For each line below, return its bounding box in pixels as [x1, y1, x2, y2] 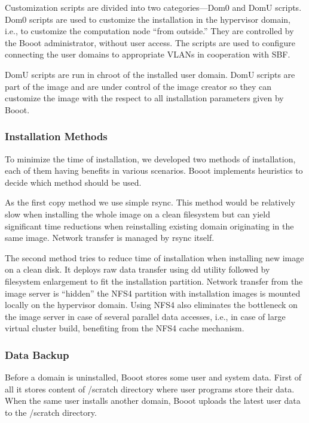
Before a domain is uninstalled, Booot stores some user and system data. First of [5, 371, 302, 383]
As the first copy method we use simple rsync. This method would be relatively [5, 196, 295, 209]
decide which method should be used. [5, 176, 142, 188]
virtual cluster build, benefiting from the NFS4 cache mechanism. [5, 322, 244, 334]
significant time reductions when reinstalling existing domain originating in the [5, 219, 294, 232]
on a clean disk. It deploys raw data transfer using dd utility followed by [5, 263, 270, 276]
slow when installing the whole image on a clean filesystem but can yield [5, 207, 270, 220]
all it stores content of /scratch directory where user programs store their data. [5, 382, 295, 395]
